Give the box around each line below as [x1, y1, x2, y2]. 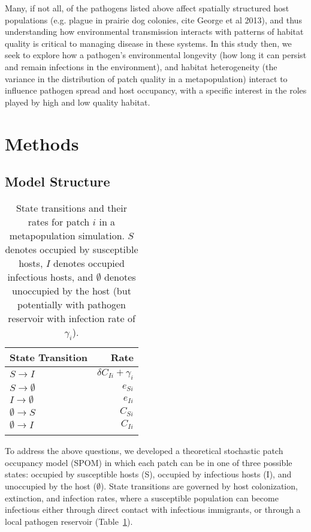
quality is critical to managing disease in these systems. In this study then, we [5, 37, 292, 49]
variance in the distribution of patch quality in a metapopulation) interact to [5, 72, 288, 85]
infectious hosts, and [7, 269, 93, 284]
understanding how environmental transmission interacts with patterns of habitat [5, 25, 304, 38]
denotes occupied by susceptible [5, 242, 138, 256]
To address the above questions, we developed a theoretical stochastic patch [5, 444, 283, 457]
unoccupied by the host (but [12, 283, 131, 297]
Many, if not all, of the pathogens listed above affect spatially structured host [5, 2, 289, 14]
